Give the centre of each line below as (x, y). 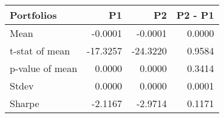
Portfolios (33, 15)
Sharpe (25, 103)
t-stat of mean (40, 51)
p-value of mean (44, 68)
